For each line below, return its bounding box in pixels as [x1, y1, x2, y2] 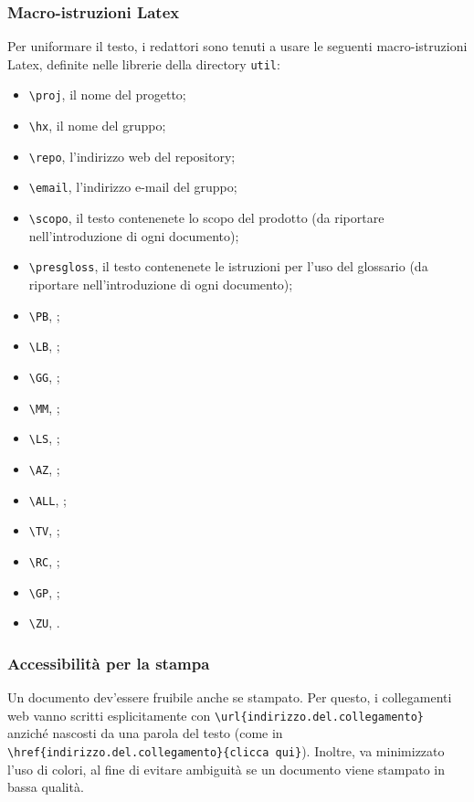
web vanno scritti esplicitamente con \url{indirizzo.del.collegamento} [7, 705, 424, 724]
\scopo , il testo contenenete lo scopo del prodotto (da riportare [28, 208, 384, 227]
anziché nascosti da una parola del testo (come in [7, 723, 283, 743]
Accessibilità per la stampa [7, 651, 210, 674]
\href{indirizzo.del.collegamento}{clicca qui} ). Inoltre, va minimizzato [7, 741, 445, 760]
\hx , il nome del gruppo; [28, 116, 166, 135]
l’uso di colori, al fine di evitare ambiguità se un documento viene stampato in [7, 759, 446, 778]
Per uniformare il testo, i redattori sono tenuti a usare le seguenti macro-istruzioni [7, 37, 468, 56]
